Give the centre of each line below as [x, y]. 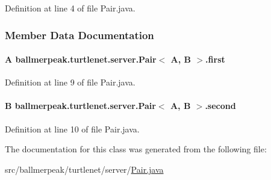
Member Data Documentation [79, 35]
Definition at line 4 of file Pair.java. [70, 8]
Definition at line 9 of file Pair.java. [70, 82]
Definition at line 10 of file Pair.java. [72, 129]
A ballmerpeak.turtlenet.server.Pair [81, 59]
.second [220, 106]
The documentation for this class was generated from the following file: [136, 149]
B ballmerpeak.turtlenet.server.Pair [80, 106]
